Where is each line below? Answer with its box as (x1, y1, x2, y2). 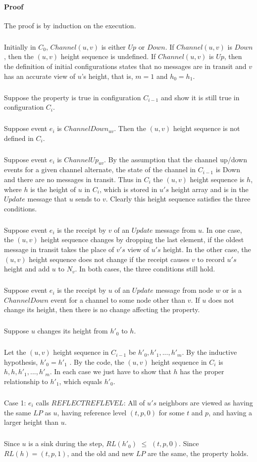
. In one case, (202, 224, 242, 235)
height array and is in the (171, 184, 249, 194)
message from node (155, 285, 213, 295)
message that (27, 194, 67, 204)
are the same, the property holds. (147, 448, 249, 458)
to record (197, 254, 225, 264)
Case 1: (4, 397, 26, 407)
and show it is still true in (160, 92, 240, 102)
